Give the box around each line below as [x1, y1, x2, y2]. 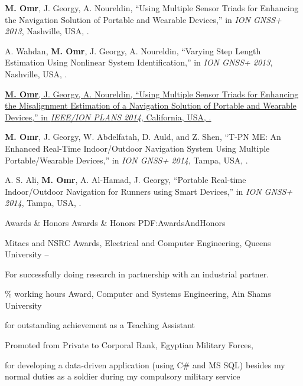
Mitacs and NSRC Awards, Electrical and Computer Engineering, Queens [5, 236, 271, 248]
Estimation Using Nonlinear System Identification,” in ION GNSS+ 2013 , [5, 56, 273, 68]
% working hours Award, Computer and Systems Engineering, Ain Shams [5, 287, 271, 300]
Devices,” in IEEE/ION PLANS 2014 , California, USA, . [5, 110, 211, 123]
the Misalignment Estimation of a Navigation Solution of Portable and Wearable [5, 99, 297, 112]
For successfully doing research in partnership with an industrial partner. [5, 267, 269, 280]
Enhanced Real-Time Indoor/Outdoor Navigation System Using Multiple [5, 142, 270, 154]
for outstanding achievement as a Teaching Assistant [5, 319, 196, 331]
